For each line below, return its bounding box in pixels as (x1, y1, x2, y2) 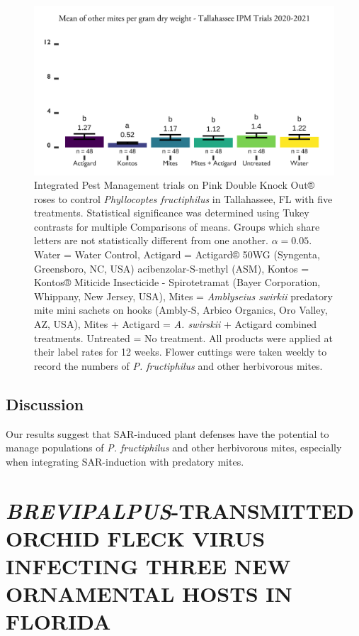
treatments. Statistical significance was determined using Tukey (34, 205, 309, 220)
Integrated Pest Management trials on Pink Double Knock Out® (34, 177, 315, 192)
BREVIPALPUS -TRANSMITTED (6, 495, 355, 525)
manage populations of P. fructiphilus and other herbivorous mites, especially (6, 440, 342, 455)
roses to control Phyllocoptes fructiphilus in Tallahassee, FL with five (34, 191, 333, 206)
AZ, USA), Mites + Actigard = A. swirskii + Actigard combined (34, 317, 317, 331)
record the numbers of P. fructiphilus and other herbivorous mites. (34, 358, 323, 373)
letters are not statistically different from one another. (34, 233, 268, 248)
